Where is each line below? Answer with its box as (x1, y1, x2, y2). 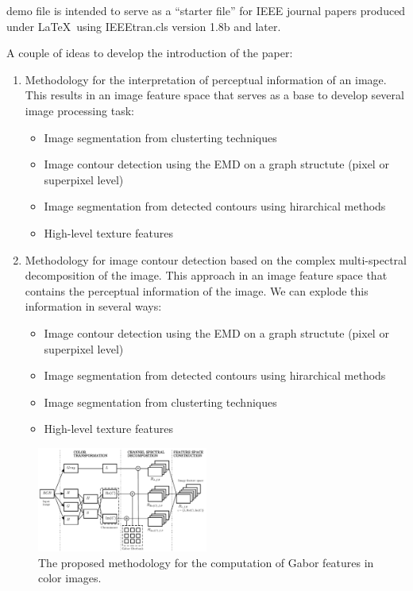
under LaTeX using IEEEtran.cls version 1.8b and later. (6, 17, 281, 34)
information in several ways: (25, 298, 162, 315)
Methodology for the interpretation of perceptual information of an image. (25, 71, 387, 87)
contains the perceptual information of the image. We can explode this (25, 282, 369, 299)
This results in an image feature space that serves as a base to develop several (25, 87, 404, 103)
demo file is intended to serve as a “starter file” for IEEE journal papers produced (6, 2, 406, 18)
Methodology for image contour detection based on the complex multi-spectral (25, 251, 407, 268)
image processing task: (25, 102, 134, 118)
